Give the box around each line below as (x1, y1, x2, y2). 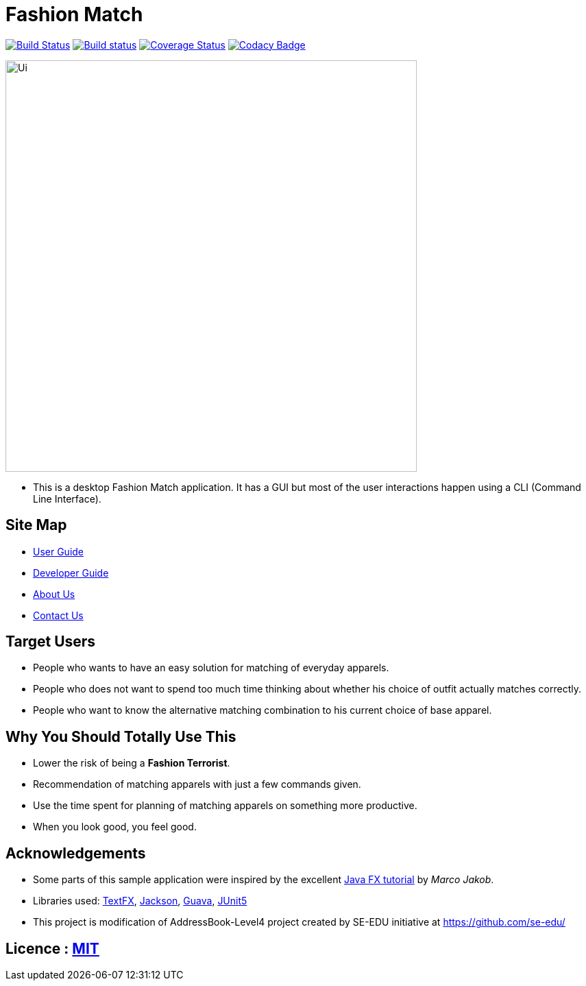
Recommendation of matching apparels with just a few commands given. (33, 778, 361, 791)
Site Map (5, 516, 67, 534)
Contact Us (33, 609, 84, 621)
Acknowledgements (5, 844, 146, 862)
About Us (33, 588, 75, 600)
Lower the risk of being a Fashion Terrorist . (33, 757, 230, 769)
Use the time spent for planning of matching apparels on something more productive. (33, 799, 417, 812)
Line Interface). (33, 492, 101, 505)
